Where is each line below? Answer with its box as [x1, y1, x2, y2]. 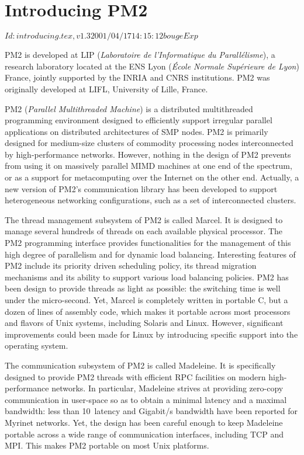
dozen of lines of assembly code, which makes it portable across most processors [5, 305, 291, 317]
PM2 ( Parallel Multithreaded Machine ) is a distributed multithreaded [5, 102, 253, 114]
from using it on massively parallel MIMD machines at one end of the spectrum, [5, 159, 292, 172]
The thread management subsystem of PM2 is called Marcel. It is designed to [5, 213, 283, 225]
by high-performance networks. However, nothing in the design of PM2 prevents [5, 148, 291, 160]
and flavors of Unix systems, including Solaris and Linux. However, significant [5, 317, 284, 329]
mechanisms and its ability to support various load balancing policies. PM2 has [5, 270, 289, 283]
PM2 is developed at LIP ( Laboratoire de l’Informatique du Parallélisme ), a [5, 48, 275, 61]
